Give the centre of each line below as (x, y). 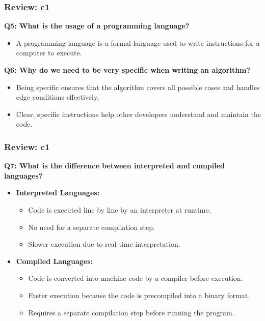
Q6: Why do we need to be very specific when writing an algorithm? (127, 70)
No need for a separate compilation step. (91, 227)
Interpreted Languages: (58, 193)
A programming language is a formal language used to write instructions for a (138, 42)
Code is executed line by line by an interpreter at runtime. (120, 209)
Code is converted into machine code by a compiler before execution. (136, 278)
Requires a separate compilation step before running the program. (131, 312)
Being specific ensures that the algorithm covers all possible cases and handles (138, 87)
